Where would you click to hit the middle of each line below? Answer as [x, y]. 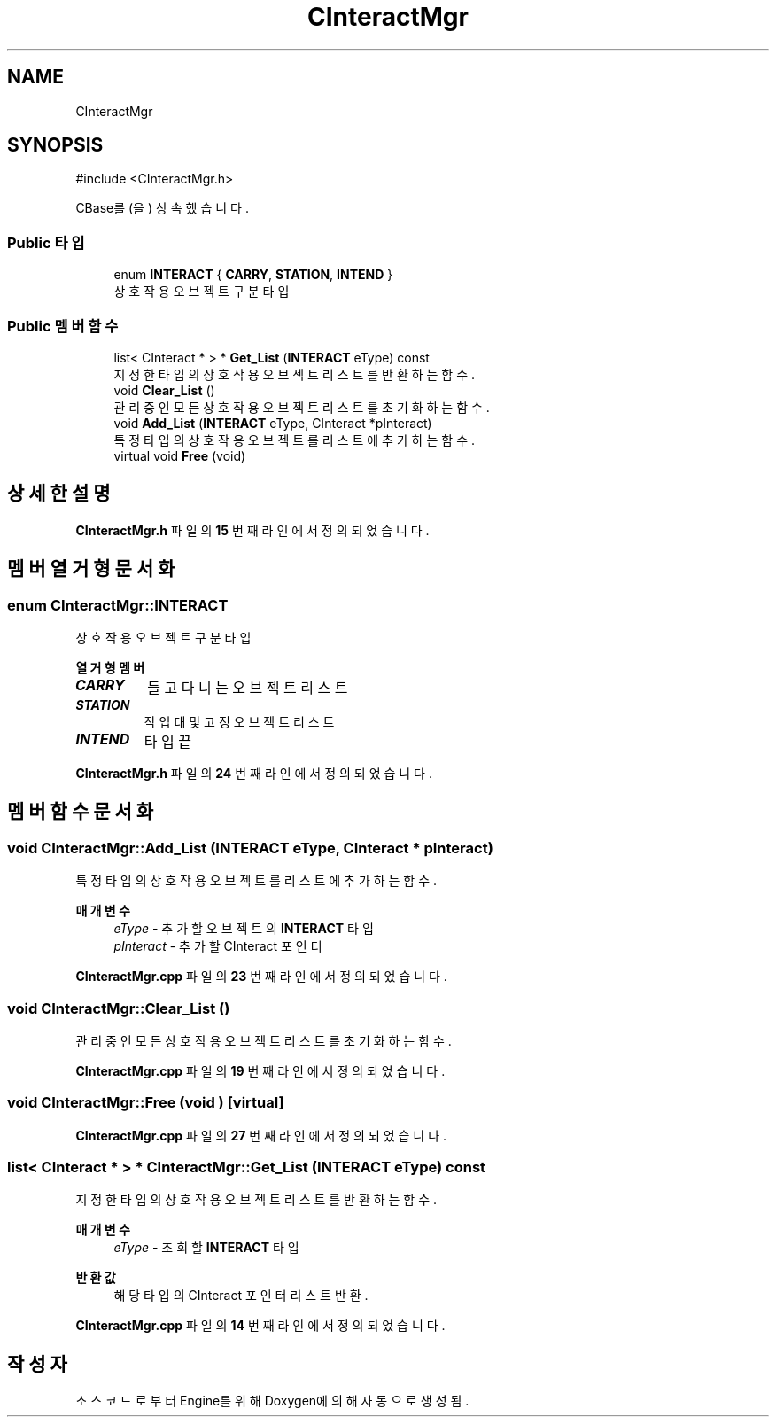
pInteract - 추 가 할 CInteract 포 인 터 [218, 946]
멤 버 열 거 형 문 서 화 [91, 569]
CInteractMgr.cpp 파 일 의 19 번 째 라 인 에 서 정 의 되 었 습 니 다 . [260, 1070]
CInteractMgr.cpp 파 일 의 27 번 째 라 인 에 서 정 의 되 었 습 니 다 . [261, 1135]
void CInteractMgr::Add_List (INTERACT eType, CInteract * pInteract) [250, 848]
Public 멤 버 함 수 [63, 326]
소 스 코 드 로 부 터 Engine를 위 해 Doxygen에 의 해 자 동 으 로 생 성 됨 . [272, 1401]
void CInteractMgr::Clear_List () [119, 1008]
